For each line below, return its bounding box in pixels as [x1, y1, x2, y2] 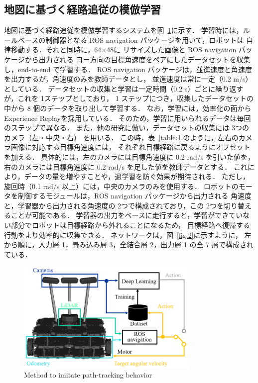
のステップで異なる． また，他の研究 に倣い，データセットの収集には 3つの [4, 122, 250, 133]
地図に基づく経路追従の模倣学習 [4, 1, 161, 17]
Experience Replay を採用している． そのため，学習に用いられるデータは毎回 [4, 112, 251, 123]
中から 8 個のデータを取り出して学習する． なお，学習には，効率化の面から [4, 102, 252, 113]
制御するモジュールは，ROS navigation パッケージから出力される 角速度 [17, 191, 252, 201]
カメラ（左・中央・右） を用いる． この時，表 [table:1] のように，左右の [4, 132, 239, 142]
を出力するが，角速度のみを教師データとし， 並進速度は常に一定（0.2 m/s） [4, 74, 253, 84]
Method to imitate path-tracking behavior [24, 370, 152, 380]
